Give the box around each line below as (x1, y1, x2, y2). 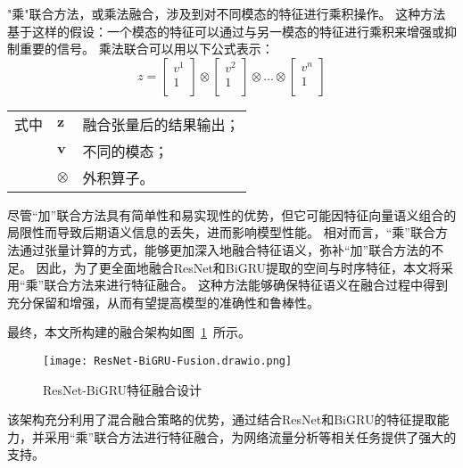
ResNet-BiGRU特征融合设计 (43, 380, 203, 398)
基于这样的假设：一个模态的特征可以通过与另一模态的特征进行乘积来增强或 (7, 21, 444, 40)
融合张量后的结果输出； (82, 113, 240, 135)
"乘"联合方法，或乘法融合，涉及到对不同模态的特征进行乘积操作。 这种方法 (7, 4, 446, 22)
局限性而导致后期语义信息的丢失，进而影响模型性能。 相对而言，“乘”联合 (7, 223, 435, 242)
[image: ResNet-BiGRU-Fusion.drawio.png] (43, 354, 293, 367)
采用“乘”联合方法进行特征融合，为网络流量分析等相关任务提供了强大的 (44, 427, 457, 446)
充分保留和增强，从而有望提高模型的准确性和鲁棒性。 (7, 292, 319, 311)
